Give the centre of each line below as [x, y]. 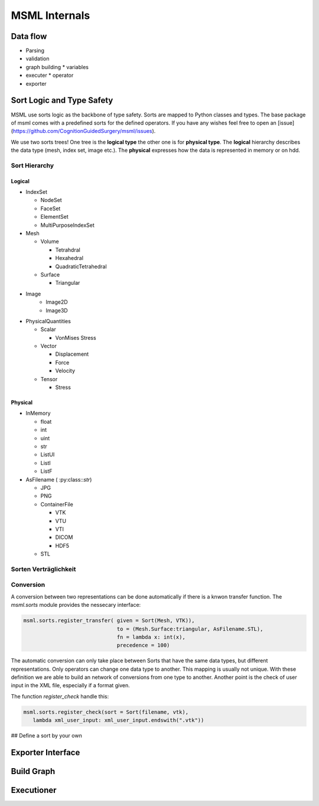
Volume [50, 242]
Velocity [65, 371]
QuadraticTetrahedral [81, 266]
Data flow [29, 36]
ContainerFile [57, 504]
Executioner [34, 790]
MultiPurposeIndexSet [67, 225]
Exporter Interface [45, 753]
